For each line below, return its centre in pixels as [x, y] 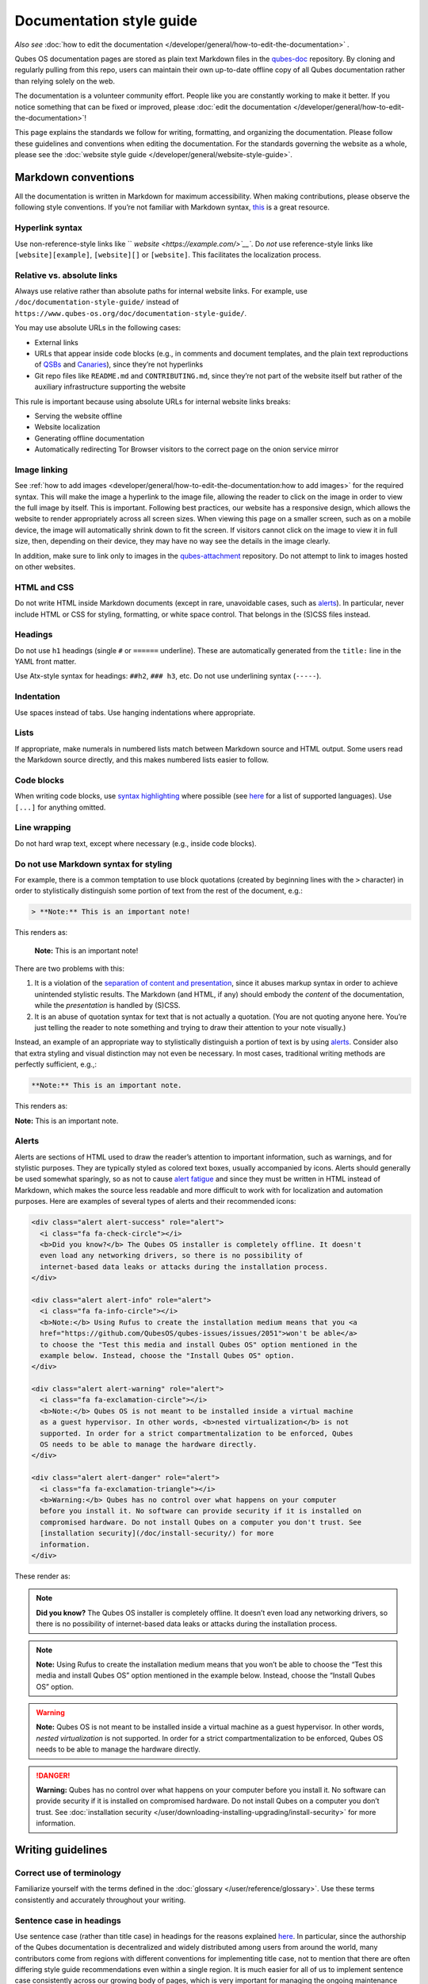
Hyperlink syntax [48, 228]
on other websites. [45, 567]
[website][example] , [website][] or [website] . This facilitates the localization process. [168, 255]
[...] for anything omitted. [60, 807]
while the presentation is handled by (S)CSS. [107, 1005]
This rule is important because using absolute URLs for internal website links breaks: [153, 402]
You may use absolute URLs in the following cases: [98, 328]
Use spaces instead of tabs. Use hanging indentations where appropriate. [135, 712]
